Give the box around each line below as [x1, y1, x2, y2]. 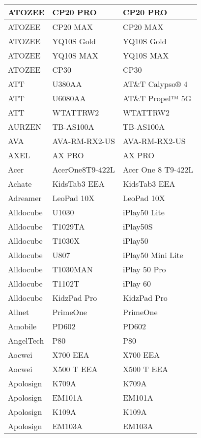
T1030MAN [52, 263, 93, 275]
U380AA [52, 78, 82, 89]
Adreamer [8, 192, 42, 204]
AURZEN [8, 121, 42, 132]
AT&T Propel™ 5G [123, 92, 192, 104]
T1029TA [52, 221, 85, 232]
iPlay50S [123, 221, 153, 232]
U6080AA [52, 92, 86, 104]
